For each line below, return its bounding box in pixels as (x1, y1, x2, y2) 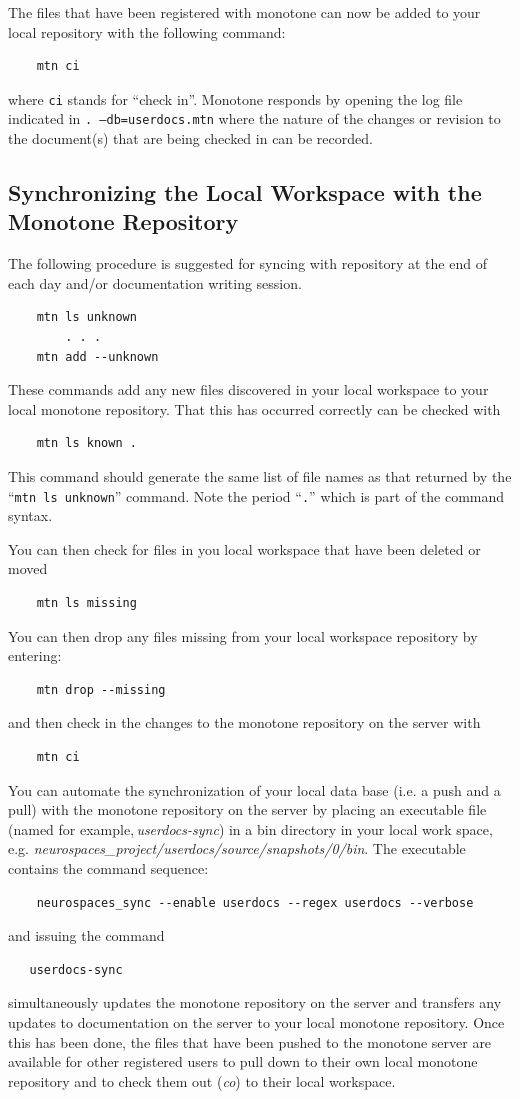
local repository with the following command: (8, 21, 286, 42)
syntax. (8, 505, 53, 526)
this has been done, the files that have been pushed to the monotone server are (8, 1031, 492, 1052)
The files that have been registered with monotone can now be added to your (8, 2, 481, 22)
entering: (8, 645, 62, 666)
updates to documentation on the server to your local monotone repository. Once (8, 1011, 505, 1032)
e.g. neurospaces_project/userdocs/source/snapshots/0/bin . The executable (8, 838, 466, 859)
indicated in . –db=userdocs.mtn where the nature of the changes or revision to (8, 108, 501, 129)
